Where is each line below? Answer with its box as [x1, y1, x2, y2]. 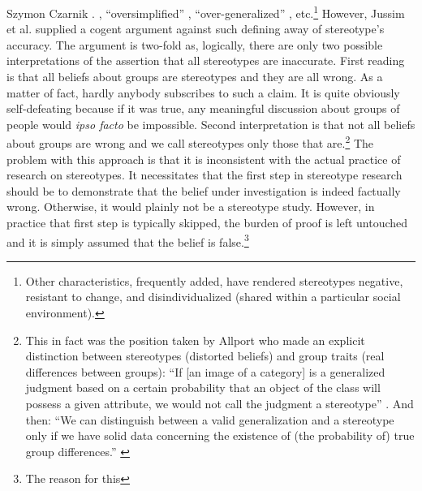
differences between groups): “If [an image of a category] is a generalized [25, 363, 385, 380]
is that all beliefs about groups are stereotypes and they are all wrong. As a [6, 68, 383, 85]
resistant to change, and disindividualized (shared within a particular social [25, 288, 401, 305]
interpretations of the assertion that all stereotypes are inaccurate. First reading [6, 52, 405, 69]
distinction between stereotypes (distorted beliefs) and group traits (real [25, 347, 385, 364]
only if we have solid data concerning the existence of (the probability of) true [25, 427, 415, 444]
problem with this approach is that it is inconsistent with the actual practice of [6, 150, 401, 167]
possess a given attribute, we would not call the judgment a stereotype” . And [25, 395, 414, 412]
